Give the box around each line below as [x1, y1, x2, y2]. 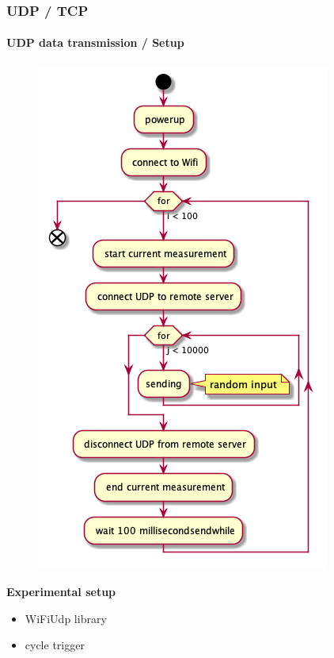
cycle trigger [25, 637, 85, 653]
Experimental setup [6, 583, 116, 600]
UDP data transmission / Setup [6, 34, 184, 51]
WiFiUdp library [25, 610, 107, 626]
